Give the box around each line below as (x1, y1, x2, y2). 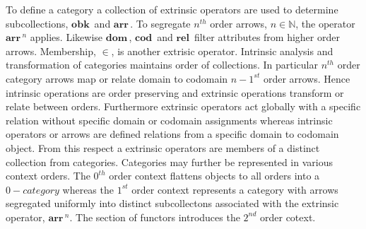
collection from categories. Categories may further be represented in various (6, 154, 333, 169)
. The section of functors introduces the (69, 209, 240, 224)
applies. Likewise (30, 30, 102, 45)
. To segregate (130, 16, 191, 30)
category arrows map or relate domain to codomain (6, 71, 228, 86)
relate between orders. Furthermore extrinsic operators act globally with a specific (6, 99, 361, 114)
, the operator (295, 16, 355, 30)
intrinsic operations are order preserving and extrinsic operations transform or (6, 85, 344, 100)
